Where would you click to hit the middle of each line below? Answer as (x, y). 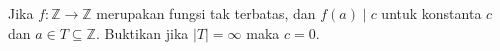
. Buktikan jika (142, 32)
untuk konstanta (431, 13)
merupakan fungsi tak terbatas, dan (206, 13)
